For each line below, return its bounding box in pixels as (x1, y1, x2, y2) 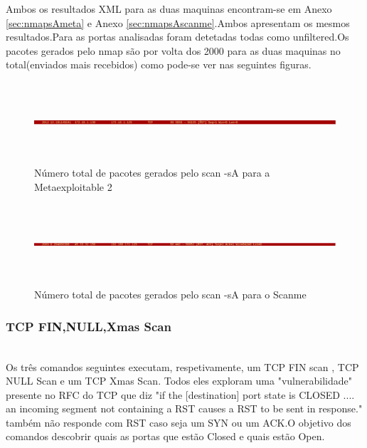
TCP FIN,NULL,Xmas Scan (6, 317, 171, 335)
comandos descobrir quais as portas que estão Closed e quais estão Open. (6, 429, 325, 444)
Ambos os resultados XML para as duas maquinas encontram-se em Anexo (6, 1, 332, 16)
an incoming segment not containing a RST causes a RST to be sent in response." (6, 401, 363, 416)
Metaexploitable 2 (34, 179, 112, 194)
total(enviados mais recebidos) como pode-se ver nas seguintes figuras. (6, 57, 312, 72)
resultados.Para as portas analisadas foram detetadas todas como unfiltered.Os (6, 29, 349, 44)
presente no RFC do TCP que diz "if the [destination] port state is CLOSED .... (6, 387, 355, 402)
